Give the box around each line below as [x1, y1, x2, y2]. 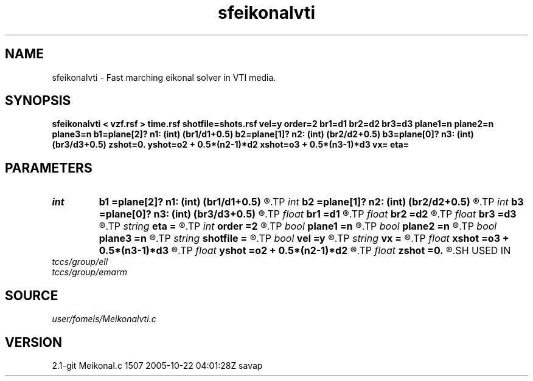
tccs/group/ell [52, 256, 108, 267]
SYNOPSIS [5, 93, 71, 109]
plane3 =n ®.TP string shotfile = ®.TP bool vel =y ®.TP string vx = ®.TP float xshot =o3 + [99, 232, 509, 245]
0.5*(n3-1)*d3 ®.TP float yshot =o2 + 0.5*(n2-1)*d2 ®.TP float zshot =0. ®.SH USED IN [99, 244, 511, 257]
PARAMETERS [5, 160, 92, 176]
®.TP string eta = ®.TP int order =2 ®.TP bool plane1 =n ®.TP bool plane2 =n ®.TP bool [99, 220, 497, 233]
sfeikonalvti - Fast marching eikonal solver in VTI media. [52, 72, 276, 83]
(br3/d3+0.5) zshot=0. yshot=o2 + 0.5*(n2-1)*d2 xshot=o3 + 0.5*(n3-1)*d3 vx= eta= [52, 139, 409, 150]
